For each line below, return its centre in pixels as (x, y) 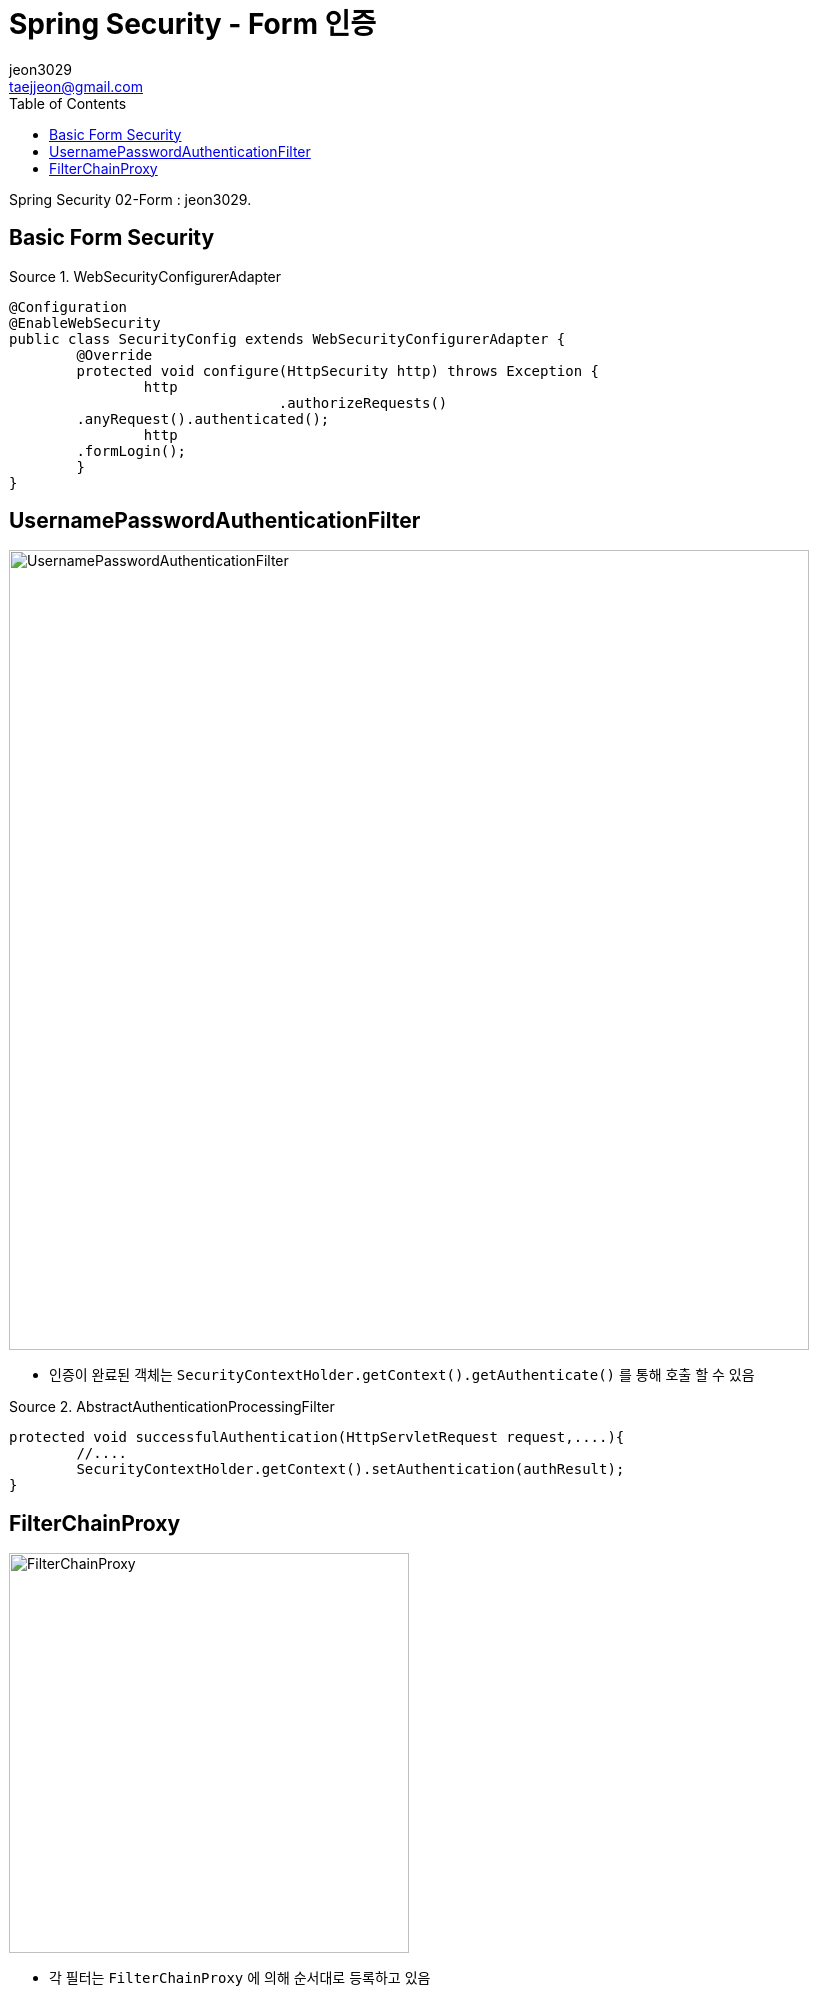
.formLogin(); (131, 450)
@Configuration (68, 306)
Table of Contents (68, 103)
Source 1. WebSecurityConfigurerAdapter (145, 276)
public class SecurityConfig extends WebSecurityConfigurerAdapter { (287, 338)
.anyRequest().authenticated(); (203, 418)
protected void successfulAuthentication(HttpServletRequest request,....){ (317, 1437)
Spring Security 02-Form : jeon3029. (130, 199)
